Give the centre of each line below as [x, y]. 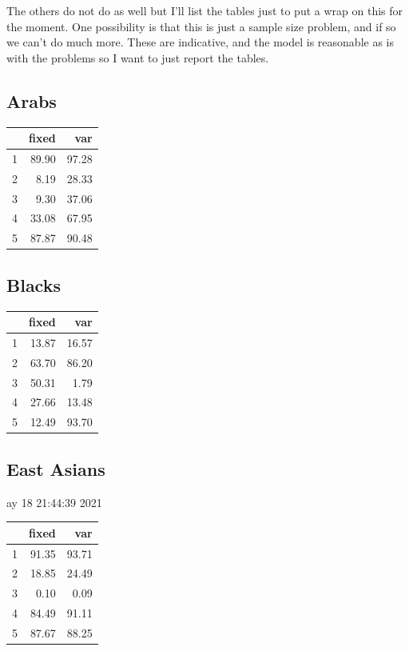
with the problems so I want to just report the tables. [138, 57]
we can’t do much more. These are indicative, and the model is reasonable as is [200, 42]
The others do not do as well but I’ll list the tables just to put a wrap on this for [205, 10]
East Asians [56, 468]
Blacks [34, 284]
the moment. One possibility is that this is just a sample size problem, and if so [201, 26]
